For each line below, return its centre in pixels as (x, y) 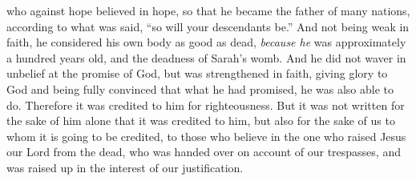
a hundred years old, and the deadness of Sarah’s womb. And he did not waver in (206, 57)
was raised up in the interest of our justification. (125, 167)
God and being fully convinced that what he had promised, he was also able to (200, 88)
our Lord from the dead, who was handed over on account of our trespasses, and (204, 152)
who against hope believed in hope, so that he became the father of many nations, (208, 10)
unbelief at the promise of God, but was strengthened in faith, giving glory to (197, 73)
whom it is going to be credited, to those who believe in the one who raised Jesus (206, 136)
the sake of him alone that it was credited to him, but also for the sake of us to (201, 121)
